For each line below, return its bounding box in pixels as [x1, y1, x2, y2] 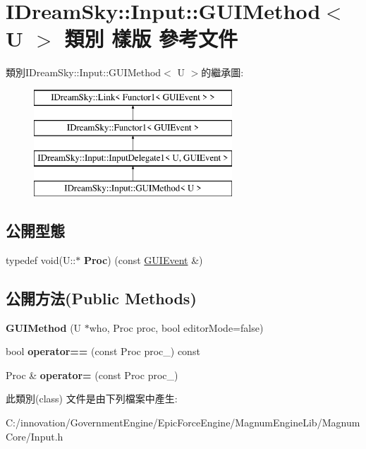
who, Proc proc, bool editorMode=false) [89, 320, 264, 335]
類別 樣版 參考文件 [64, 24, 238, 53]
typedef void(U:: [6, 252, 76, 267]
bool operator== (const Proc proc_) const [6, 344, 200, 359]
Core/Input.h [6, 429, 63, 443]
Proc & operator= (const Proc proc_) [6, 367, 178, 382]
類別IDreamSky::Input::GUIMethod [6, 65, 161, 80]
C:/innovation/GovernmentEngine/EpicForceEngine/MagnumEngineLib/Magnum [6, 415, 360, 430]
